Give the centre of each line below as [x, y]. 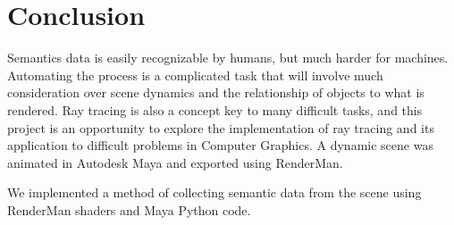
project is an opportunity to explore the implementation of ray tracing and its [221, 127]
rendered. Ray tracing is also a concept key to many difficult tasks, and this [215, 109]
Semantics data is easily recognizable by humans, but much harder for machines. [228, 58]
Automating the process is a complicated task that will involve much [195, 75]
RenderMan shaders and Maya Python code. [129, 209]
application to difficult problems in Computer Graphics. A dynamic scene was [220, 145]
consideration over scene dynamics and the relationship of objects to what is [216, 92]
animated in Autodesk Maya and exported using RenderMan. [175, 162]
